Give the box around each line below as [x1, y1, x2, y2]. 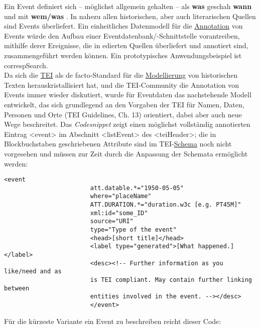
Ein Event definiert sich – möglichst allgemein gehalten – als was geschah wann [4, 1, 252, 11]
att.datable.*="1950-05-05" [90, 184, 184, 192]
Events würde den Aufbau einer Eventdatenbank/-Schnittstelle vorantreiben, [4, 30, 240, 41]
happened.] [198, 243, 234, 250]
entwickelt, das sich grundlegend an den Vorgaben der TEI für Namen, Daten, [4, 99, 244, 109]
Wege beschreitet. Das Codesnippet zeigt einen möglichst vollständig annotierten [4, 119, 250, 129]
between [4, 284, 30, 292]
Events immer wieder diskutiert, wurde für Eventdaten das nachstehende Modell [4, 89, 251, 100]
